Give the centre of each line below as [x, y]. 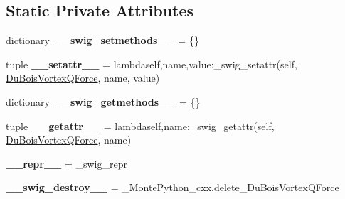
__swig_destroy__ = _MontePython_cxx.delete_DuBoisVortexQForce [172, 187]
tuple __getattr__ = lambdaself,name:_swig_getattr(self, [140, 125]
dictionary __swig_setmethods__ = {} [102, 40]
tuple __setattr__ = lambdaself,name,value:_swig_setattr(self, [152, 64]
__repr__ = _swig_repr [67, 163]
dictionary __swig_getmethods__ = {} [103, 101]
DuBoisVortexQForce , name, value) [83, 78]
